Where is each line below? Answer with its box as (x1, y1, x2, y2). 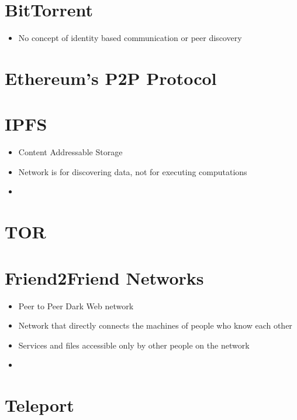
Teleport (5, 393, 74, 417)
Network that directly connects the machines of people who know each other (18, 319, 292, 332)
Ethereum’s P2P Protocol (5, 66, 217, 90)
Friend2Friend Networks (5, 265, 204, 289)
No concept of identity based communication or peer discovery (18, 32, 242, 44)
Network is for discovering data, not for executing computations (18, 165, 247, 177)
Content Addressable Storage (18, 146, 123, 158)
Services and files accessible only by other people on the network (18, 339, 250, 351)
